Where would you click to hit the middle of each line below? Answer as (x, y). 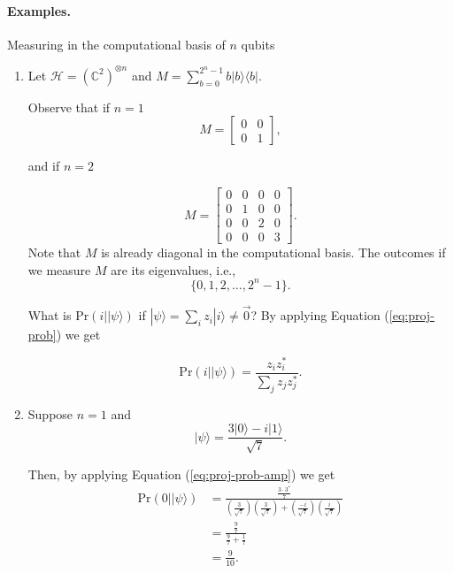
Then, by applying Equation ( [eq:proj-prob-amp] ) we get (181, 474)
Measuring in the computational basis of (116, 44)
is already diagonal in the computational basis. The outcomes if (273, 252)
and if (44, 166)
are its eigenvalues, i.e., (173, 269)
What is (50, 315)
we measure (59, 269)
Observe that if (69, 107)
